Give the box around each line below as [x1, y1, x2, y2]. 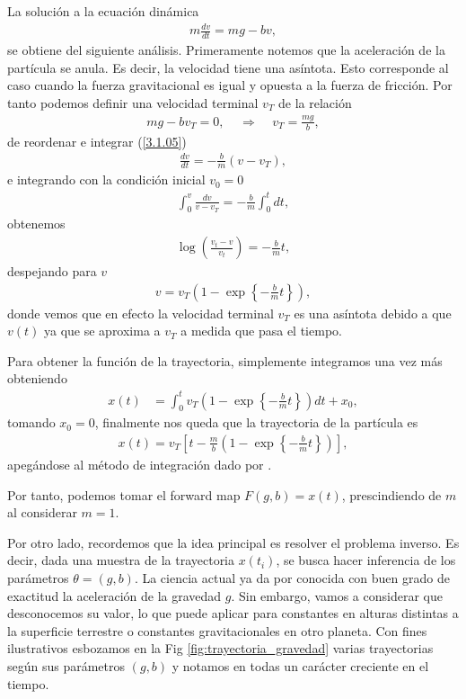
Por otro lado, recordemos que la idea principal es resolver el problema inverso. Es [7, 533, 460, 551]
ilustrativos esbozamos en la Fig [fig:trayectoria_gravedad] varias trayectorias [7, 639, 434, 658]
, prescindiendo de [341, 485, 442, 504]
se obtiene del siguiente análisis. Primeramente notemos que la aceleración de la [7, 40, 445, 58]
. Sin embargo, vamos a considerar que [231, 586, 443, 605]
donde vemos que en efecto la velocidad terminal [7, 303, 274, 322]
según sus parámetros [7, 656, 126, 675]
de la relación [278, 93, 352, 112]
